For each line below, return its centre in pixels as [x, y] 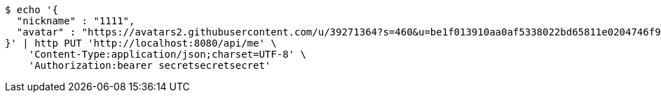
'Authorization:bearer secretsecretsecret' [150, 65]
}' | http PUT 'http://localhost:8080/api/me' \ [141, 43]
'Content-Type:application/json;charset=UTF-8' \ [167, 54]
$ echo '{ [32, 10]
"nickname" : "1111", [76, 21]
